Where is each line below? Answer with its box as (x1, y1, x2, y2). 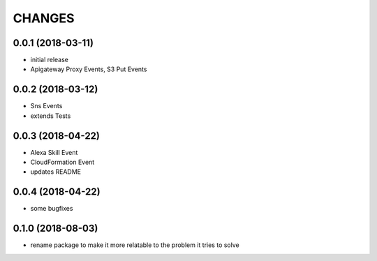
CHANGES (13, 10, 75, 26)
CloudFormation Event (30, 158, 95, 167)
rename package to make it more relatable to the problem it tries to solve (30, 241, 240, 249)
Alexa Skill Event (30, 148, 78, 156)
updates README (30, 167, 82, 176)
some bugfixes (30, 204, 73, 213)
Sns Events (30, 102, 63, 110)
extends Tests (30, 112, 71, 120)
